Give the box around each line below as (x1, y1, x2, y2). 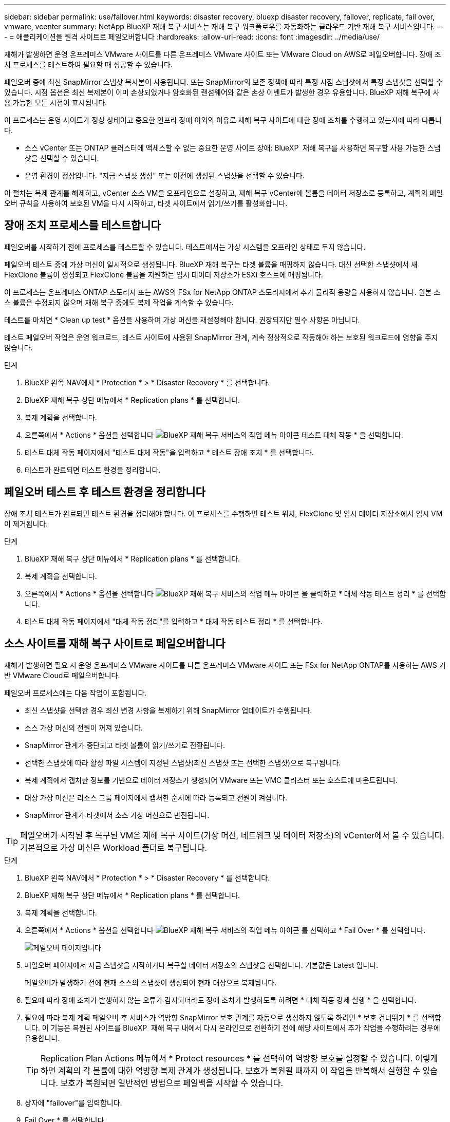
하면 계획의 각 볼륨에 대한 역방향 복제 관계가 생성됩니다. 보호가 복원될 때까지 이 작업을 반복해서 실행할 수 (41, 1065, 421, 1076)
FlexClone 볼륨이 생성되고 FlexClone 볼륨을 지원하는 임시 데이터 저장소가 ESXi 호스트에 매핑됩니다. (4, 270, 323, 279)
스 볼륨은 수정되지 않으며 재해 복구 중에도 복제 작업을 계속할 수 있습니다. (4, 297, 234, 307)
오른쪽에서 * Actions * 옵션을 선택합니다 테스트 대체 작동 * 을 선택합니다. (25, 430, 403, 439)
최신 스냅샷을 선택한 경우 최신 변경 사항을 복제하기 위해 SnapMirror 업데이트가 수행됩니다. (25, 705, 312, 715)
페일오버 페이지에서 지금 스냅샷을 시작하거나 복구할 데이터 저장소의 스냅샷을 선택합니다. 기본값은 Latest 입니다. (25, 960, 379, 969)
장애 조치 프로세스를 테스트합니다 (4, 219, 161, 232)
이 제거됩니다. (4, 519, 48, 528)
